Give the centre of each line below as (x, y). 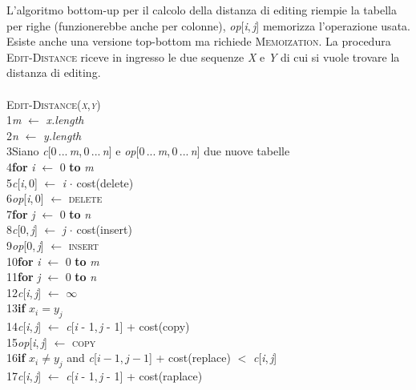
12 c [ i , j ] (24, 292)
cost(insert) (104, 229)
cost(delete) (105, 182)
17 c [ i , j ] (24, 376)
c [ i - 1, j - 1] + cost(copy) (128, 326)
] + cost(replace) (190, 358)
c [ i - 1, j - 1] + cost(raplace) (134, 376)
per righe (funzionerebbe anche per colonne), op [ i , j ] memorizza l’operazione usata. (208, 25)
